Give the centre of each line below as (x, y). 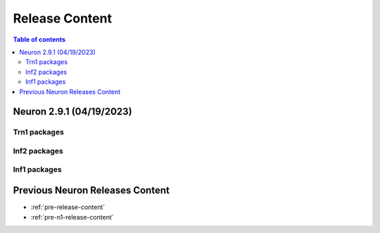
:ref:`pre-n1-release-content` (72, 217)
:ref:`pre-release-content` (68, 207)
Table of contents (39, 39)
